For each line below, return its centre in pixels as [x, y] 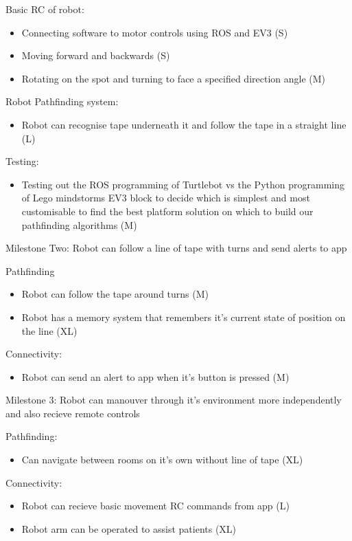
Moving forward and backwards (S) [96, 55]
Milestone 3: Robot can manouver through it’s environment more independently [174, 400]
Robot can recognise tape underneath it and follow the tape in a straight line [184, 124]
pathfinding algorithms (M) [79, 224]
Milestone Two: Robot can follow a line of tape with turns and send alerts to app [176, 248]
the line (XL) [49, 330]
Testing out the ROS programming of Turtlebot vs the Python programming [183, 184]
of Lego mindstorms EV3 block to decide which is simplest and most [166, 198]
